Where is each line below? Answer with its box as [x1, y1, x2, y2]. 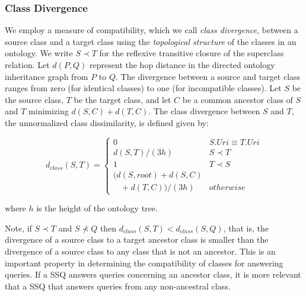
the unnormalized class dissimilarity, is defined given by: [5, 116, 209, 128]
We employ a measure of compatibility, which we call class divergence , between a [5, 24, 298, 36]
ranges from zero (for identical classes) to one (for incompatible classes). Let [5, 82, 282, 94]
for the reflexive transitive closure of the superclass [99, 47, 284, 59]
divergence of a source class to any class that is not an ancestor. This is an [5, 244, 276, 257]
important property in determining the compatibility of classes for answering [5, 256, 283, 269]
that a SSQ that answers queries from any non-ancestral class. [5, 279, 231, 292]
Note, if [5, 221, 32, 234]
